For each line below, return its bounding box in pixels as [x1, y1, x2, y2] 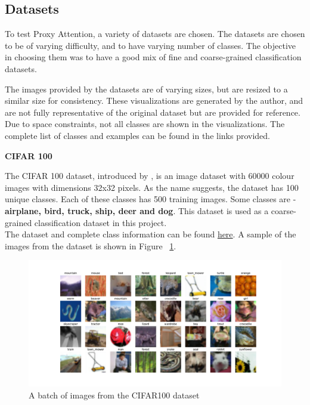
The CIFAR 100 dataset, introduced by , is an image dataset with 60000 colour [5, 169, 294, 182]
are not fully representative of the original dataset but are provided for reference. [5, 106, 300, 118]
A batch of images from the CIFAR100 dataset [29, 388, 200, 401]
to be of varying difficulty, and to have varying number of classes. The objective [5, 39, 296, 51]
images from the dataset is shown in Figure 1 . [5, 239, 176, 252]
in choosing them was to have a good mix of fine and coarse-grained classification [5, 51, 302, 63]
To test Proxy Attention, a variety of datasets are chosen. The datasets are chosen [5, 27, 305, 40]
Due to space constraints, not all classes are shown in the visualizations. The [5, 118, 285, 130]
